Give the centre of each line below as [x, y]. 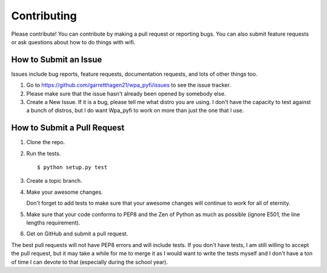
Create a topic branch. [54, 181]
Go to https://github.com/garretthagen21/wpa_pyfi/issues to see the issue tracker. [129, 85]
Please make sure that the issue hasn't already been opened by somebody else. [126, 93]
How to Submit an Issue [57, 60]
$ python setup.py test [72, 167]
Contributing [44, 16]
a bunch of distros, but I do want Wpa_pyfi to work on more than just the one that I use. [135, 110]
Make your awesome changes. [64, 192]
